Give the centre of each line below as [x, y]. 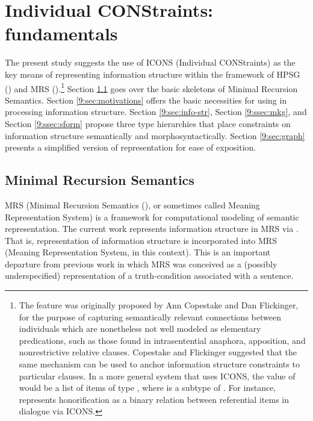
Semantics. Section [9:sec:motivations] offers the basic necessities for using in [146, 100]
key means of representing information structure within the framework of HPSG [153, 74]
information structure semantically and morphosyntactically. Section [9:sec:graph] [155, 135]
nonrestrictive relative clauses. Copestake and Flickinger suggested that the [158, 352]
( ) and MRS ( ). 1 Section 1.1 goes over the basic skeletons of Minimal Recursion [151, 87]
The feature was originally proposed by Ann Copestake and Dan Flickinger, [159, 305]
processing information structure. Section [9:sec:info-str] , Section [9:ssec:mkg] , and [156, 112]
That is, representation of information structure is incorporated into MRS [141, 240]
